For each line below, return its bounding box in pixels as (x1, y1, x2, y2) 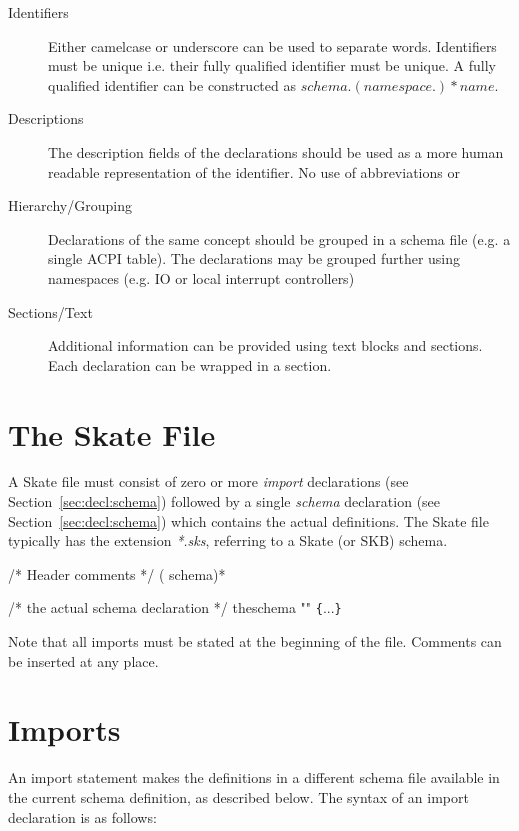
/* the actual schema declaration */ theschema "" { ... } (8, 597, 342, 618)
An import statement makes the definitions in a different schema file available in (8, 767, 500, 788)
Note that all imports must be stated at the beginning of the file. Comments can (8, 631, 502, 652)
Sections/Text (8, 301, 93, 322)
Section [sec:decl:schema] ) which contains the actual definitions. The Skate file (8, 510, 489, 531)
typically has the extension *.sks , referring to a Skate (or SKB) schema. (8, 530, 448, 551)
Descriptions (8, 108, 84, 129)
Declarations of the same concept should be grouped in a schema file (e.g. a (48, 228, 511, 249)
